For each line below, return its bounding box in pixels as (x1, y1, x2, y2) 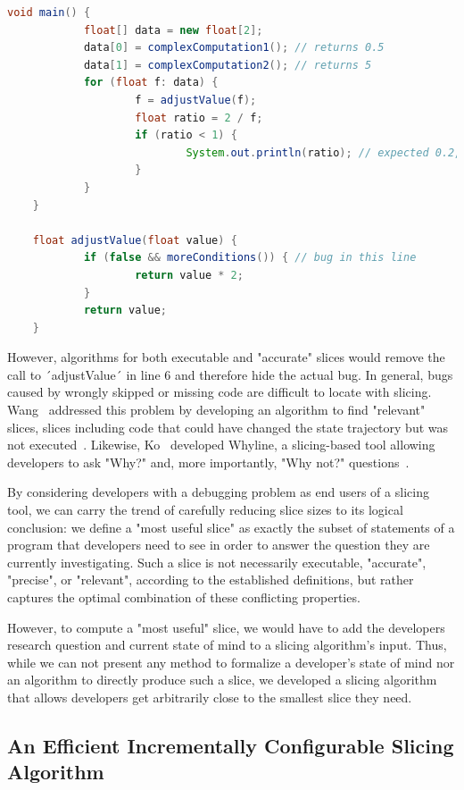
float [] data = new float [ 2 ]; (83, 23, 263, 37)
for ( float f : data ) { (83, 76, 219, 89)
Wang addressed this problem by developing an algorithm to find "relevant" (7, 400, 426, 419)
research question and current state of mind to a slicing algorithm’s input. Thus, (7, 635, 447, 654)
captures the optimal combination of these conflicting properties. (7, 588, 360, 606)
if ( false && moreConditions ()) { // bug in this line (83, 251, 417, 265)
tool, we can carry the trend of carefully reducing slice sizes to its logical (7, 500, 403, 519)
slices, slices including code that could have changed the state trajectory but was (7, 417, 449, 436)
